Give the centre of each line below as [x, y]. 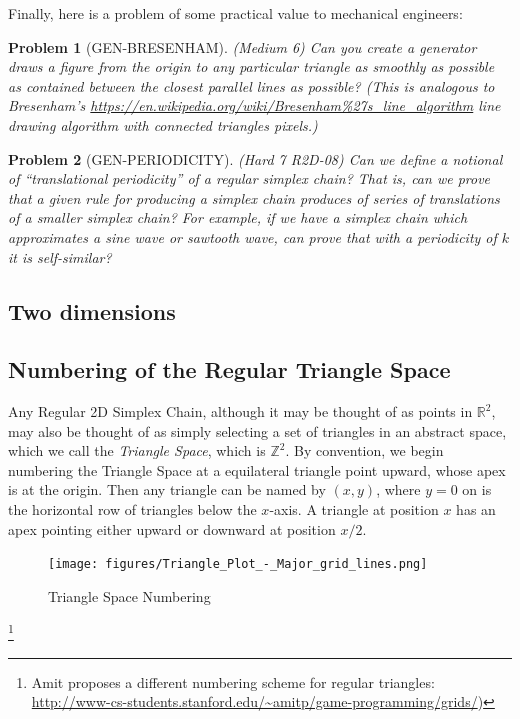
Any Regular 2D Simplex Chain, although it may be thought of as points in [240, 411]
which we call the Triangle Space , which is [137, 450]
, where [398, 489]
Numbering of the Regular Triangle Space [229, 369]
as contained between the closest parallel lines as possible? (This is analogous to [251, 85]
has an [476, 509]
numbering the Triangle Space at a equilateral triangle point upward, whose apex [257, 469]
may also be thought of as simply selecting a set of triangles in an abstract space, [257, 430]
